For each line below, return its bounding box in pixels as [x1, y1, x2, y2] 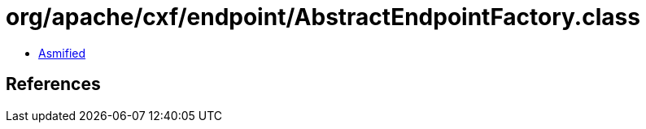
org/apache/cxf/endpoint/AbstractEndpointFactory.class [6, 3, 640, 31]
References [6, 74, 101, 95]
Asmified [38, 45, 86, 60]
